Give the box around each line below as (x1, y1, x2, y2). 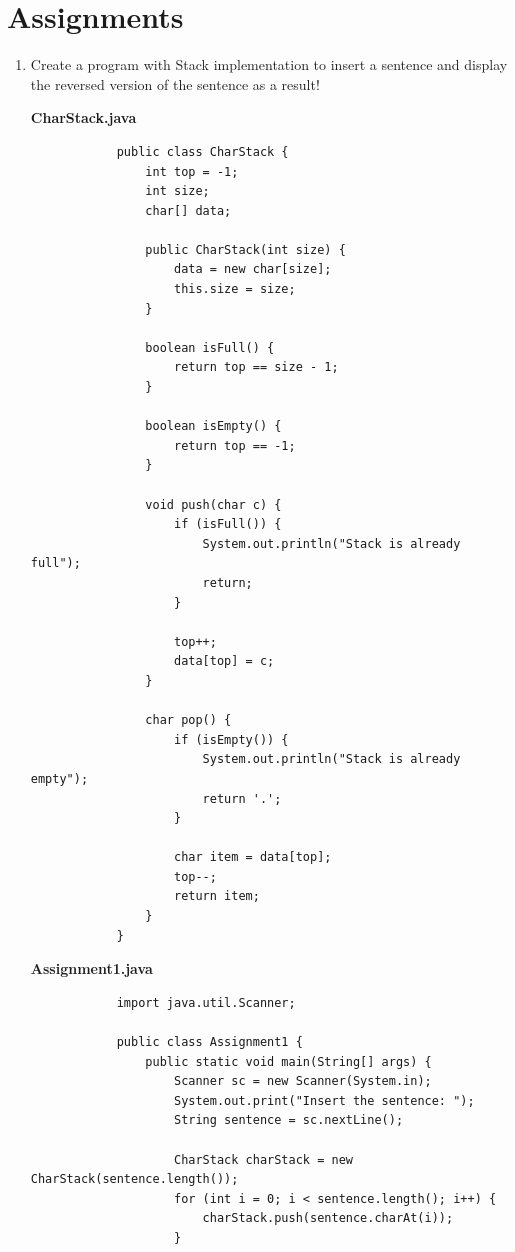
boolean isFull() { (145, 340, 275, 355)
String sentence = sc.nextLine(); (173, 1113, 404, 1128)
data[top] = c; (173, 654, 275, 669)
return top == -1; (173, 438, 296, 453)
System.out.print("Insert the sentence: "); (173, 1093, 475, 1108)
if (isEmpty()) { (173, 732, 289, 747)
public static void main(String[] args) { (145, 1054, 432, 1069)
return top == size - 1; (173, 360, 339, 375)
